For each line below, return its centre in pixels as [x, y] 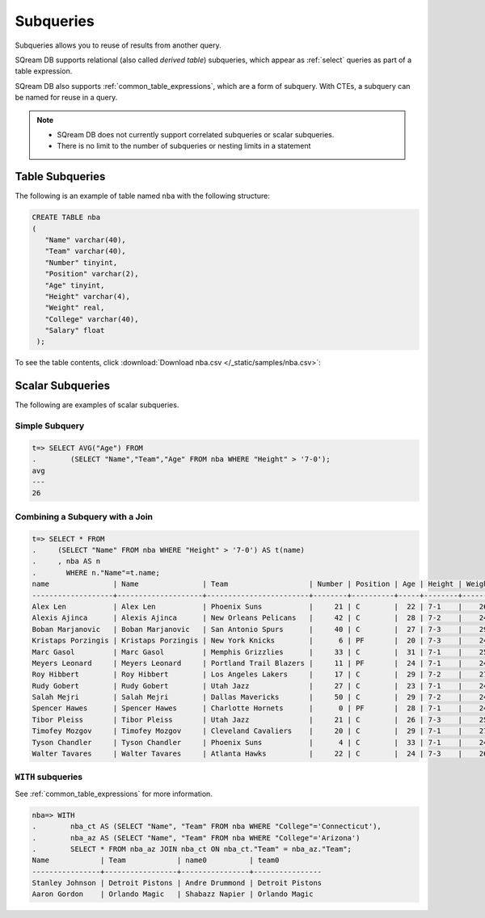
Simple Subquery [50, 426]
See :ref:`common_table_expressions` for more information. [114, 794]
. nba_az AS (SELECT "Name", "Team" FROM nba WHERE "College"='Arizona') [196, 838]
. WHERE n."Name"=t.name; [96, 573]
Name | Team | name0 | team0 [156, 860]
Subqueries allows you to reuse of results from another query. [118, 45]
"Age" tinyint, [75, 285]
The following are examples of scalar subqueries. [97, 405]
